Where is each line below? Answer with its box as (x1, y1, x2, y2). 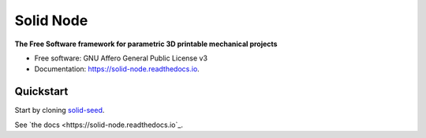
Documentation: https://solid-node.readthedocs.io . (34, 64, 200, 74)
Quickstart (14, 85, 69, 98)
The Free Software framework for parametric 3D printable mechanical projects (14, 39, 278, 49)
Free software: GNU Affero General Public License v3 (34, 53, 208, 63)
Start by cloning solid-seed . (14, 106, 105, 115)
